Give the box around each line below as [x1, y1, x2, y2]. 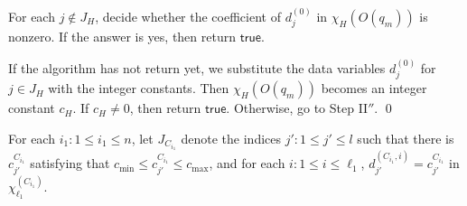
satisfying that [30, 154, 110, 173]
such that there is [357, 128, 454, 147]
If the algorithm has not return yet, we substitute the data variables [8, 58, 386, 77]
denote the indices [181, 128, 282, 147]
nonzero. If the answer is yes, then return [8, 27, 236, 46]
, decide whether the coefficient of [95, 6, 281, 25]
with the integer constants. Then [48, 79, 229, 98]
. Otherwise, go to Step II [226, 98, 369, 117]
